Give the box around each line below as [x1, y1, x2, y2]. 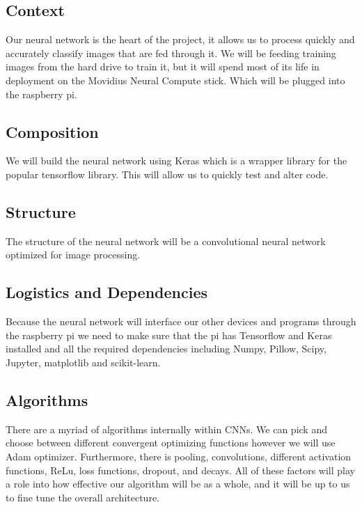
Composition [6, 120, 99, 142]
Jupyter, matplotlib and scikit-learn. [6, 354, 161, 369]
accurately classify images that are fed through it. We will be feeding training [6, 45, 336, 60]
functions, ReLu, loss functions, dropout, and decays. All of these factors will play [6, 462, 355, 477]
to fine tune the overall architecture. [6, 490, 160, 504]
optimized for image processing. [6, 247, 141, 262]
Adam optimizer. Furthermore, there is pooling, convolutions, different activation [6, 448, 352, 463]
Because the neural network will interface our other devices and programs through [6, 314, 356, 329]
